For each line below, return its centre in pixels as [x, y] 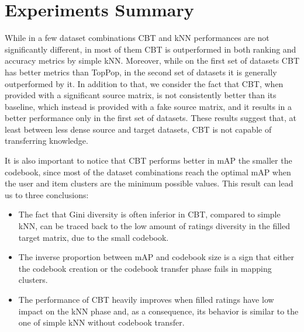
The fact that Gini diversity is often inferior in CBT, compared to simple [149, 214]
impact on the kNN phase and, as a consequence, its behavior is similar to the [158, 311]
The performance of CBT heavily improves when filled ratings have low [146, 299]
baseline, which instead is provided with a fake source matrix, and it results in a [148, 106]
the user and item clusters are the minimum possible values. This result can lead [149, 183]
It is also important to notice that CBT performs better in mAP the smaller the [148, 160]
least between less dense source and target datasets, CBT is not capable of [138, 129]
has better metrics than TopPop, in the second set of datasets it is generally [141, 72]
